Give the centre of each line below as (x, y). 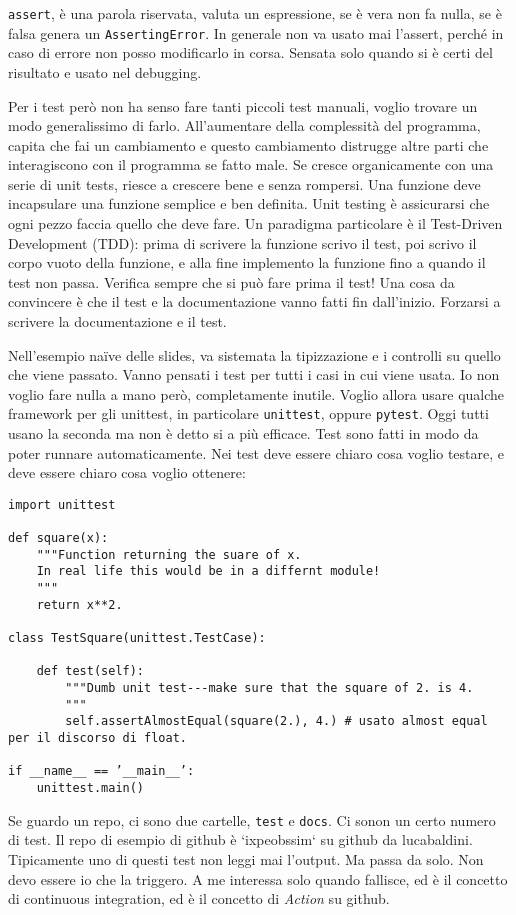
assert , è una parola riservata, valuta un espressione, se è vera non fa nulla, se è (255, 13)
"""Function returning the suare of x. (169, 554)
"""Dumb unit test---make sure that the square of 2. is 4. (269, 688)
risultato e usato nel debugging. (105, 71)
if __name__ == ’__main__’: (101, 771)
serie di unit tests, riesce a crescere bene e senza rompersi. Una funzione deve (244, 183)
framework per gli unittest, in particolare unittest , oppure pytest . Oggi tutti (248, 413)
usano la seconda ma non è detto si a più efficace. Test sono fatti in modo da (243, 433)
